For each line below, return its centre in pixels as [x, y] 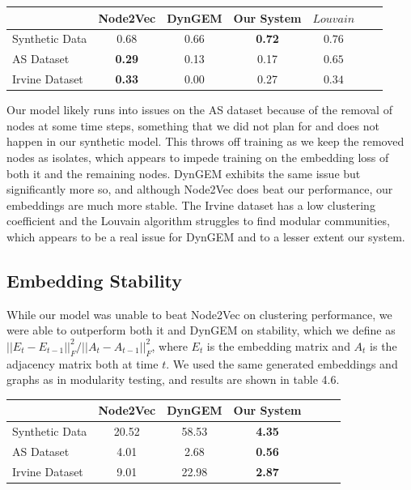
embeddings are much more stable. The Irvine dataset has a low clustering [191, 205]
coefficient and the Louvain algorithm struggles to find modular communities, [198, 221]
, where [169, 345]
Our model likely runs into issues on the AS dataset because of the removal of [199, 110]
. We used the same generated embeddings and [282, 363]
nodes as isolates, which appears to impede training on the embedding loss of [198, 157]
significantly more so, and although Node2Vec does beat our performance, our [200, 189]
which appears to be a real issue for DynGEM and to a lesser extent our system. [206, 236]
